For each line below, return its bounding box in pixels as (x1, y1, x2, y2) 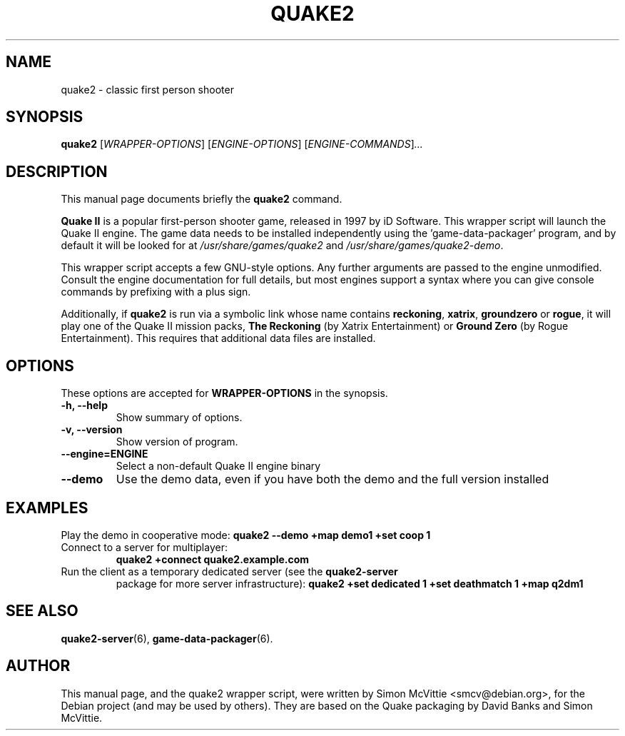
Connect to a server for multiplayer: (61, 540, 228, 553)
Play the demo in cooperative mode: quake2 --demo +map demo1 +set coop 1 (61, 528, 431, 541)
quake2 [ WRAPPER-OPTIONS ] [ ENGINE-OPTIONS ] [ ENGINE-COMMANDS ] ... (61, 138, 423, 151)
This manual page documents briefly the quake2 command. (61, 193, 342, 206)
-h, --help (61, 399, 108, 412)
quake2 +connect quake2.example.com (116, 553, 310, 565)
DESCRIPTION (6, 162, 108, 181)
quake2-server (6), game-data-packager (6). (61, 632, 273, 645)
